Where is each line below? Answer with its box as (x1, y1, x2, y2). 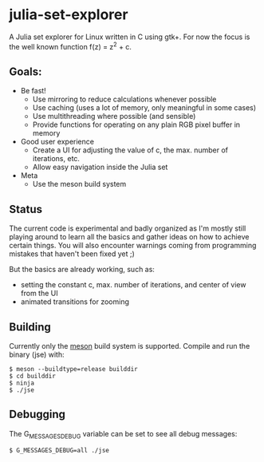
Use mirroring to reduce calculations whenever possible (32, 94, 217, 105)
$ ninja (9, 379, 35, 388)
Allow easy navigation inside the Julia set (32, 162, 168, 172)
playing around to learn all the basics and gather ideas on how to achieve (9, 232, 250, 242)
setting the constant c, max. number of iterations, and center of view (20, 280, 246, 290)
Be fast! (20, 86, 46, 96)
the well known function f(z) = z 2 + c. (9, 40, 132, 51)
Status (9, 202, 43, 216)
